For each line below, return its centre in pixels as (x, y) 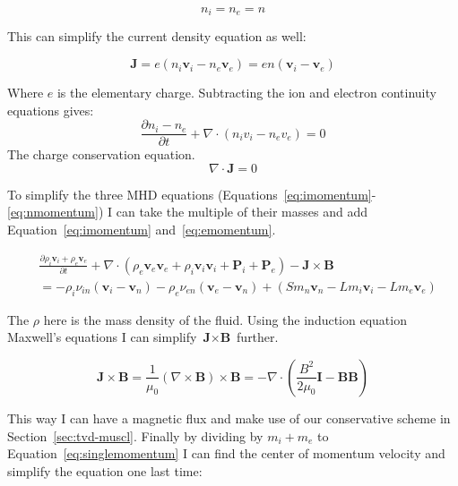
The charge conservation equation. (101, 154)
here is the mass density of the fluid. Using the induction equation (225, 319)
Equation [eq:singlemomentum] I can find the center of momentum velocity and (226, 453)
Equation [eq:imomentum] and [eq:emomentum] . (142, 230)
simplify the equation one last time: (105, 470)
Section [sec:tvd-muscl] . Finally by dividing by (135, 435)
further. (258, 337)
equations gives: (51, 110)
